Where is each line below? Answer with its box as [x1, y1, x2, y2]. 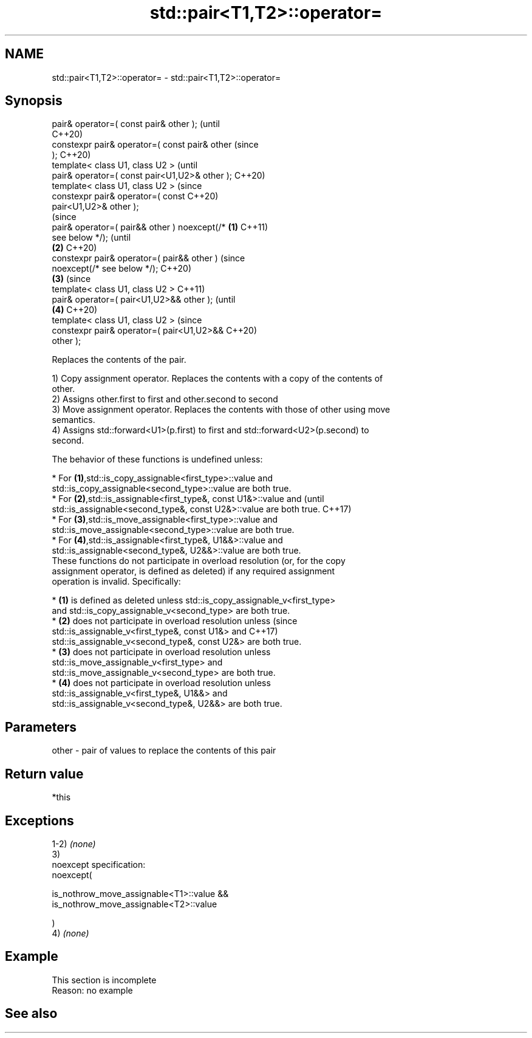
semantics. [52, 414, 95, 425]
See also [5, 1006, 58, 1022]
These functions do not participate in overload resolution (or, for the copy [52, 555, 346, 566]
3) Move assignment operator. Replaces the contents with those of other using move [52, 404, 390, 415]
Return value [5, 766, 84, 782]
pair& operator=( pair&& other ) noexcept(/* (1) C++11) [52, 222, 268, 233]
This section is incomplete [52, 974, 157, 985]
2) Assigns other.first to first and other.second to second [52, 394, 278, 405]
